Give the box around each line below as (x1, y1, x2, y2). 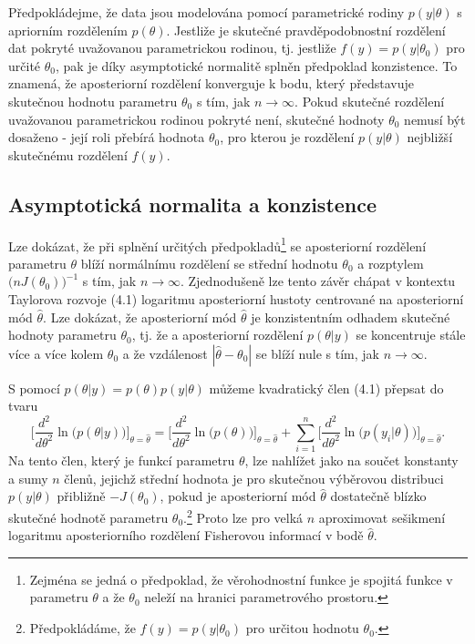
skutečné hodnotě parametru (8, 507, 169, 526)
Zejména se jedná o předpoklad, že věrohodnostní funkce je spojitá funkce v (29, 569, 453, 588)
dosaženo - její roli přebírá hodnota (8, 128, 205, 147)
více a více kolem (8, 343, 104, 363)
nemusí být (404, 109, 466, 128)
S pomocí (8, 378, 60, 397)
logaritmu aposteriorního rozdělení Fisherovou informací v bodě (8, 526, 364, 545)
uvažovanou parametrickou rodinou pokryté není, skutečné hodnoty (8, 109, 385, 128)
